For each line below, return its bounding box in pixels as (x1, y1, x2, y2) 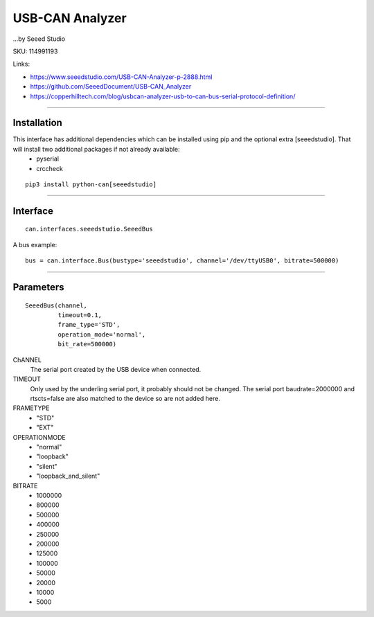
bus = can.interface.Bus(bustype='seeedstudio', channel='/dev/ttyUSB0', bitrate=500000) (25, 257, 339, 265)
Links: (12, 60, 30, 69)
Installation (12, 117, 62, 129)
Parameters (12, 281, 64, 293)
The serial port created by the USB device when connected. (30, 365, 202, 373)
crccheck (36, 164, 64, 172)
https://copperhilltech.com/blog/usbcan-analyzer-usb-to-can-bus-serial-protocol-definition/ (30, 92, 296, 100)
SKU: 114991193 (12, 47, 58, 55)
